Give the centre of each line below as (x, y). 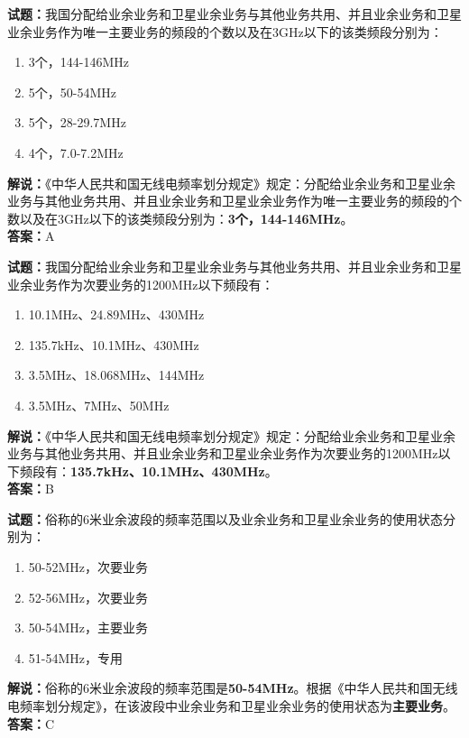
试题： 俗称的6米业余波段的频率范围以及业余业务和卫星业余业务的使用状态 (225, 518)
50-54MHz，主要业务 (88, 627)
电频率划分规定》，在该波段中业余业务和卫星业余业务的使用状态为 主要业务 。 (231, 706)
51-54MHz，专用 (76, 657)
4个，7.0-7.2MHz (76, 152)
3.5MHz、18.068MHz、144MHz (116, 375)
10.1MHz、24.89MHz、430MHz (116, 314)
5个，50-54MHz (73, 92)
